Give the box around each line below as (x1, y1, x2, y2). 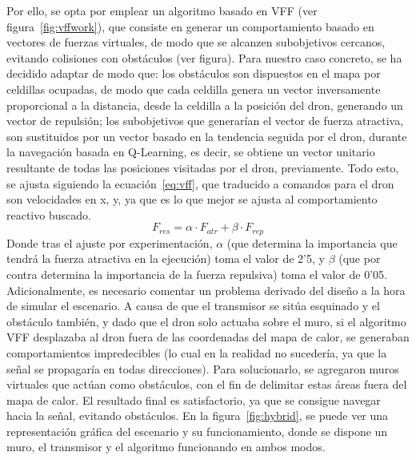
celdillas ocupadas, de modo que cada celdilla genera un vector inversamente (6, 80, 381, 97)
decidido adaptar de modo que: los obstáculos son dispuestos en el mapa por (6, 65, 381, 82)
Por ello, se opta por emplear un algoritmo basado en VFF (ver (6, 2, 318, 18)
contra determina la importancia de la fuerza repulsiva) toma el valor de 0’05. (6, 265, 387, 282)
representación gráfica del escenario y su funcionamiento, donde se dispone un (6, 422, 388, 439)
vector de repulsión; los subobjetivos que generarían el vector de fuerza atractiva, (6, 112, 404, 129)
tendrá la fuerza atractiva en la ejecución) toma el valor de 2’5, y (6, 250, 325, 267)
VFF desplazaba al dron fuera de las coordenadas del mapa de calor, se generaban (6, 329, 410, 345)
